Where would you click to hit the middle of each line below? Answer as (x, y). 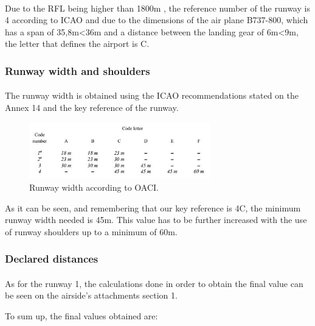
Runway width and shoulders (78, 70)
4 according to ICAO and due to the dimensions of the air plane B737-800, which (157, 20)
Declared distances (52, 259)
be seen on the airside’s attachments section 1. (91, 295)
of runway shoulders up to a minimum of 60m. (91, 231)
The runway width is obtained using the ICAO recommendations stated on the (152, 95)
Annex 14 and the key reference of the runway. (92, 107)
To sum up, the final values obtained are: (81, 316)
